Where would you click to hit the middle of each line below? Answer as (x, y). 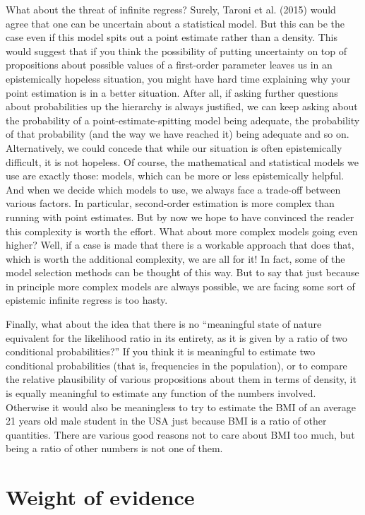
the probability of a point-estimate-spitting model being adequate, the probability (183, 120)
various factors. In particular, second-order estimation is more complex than (170, 203)
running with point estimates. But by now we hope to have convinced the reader (180, 217)
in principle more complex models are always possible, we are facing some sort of (180, 286)
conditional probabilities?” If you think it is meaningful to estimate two (161, 351)
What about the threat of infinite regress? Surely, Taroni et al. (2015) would (171, 9)
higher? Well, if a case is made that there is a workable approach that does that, (180, 245)
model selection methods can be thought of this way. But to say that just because (182, 272)
